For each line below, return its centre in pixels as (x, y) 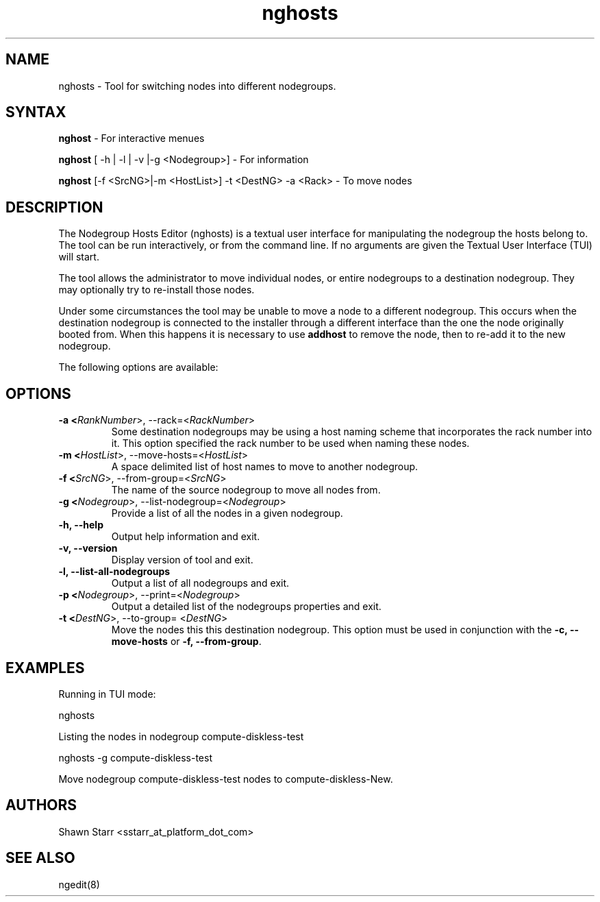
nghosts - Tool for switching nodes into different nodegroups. (197, 86)
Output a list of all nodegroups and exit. (200, 583)
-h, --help (81, 525)
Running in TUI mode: (107, 694)
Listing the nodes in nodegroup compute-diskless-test (181, 736)
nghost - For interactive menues (132, 138)
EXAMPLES (45, 668)
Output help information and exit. (186, 537)
